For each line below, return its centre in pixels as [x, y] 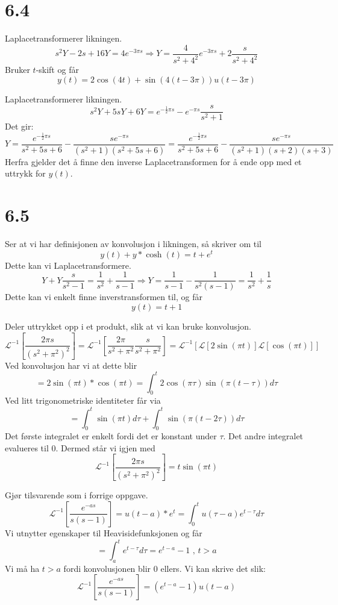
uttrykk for [25, 173]
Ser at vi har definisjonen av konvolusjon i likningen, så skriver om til [133, 244]
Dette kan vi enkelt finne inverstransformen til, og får [104, 297]
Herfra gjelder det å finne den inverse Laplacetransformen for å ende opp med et [153, 161]
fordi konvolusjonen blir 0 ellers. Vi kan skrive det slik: [164, 568]
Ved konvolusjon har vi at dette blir [71, 365]
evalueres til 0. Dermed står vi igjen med [80, 447]
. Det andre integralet [263, 436]
